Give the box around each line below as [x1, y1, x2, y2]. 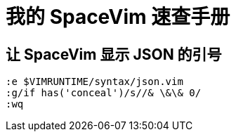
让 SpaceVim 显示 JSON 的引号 [6, 45, 222, 63]
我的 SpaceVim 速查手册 [6, 5, 230, 29]
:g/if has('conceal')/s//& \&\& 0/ [6, 87, 202, 99]
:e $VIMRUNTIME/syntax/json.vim [6, 76, 183, 88]
